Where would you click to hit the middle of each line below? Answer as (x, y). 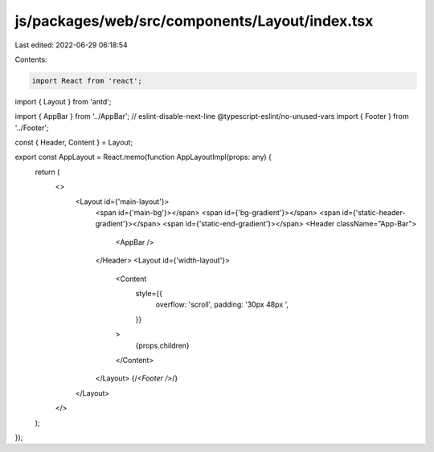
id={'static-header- (374, 213)
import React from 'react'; (87, 81)
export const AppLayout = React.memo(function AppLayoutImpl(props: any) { (143, 157)
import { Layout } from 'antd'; (63, 101)
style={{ (149, 293)
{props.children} (163, 345)
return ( (47, 172)
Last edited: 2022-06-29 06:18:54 (71, 45)
